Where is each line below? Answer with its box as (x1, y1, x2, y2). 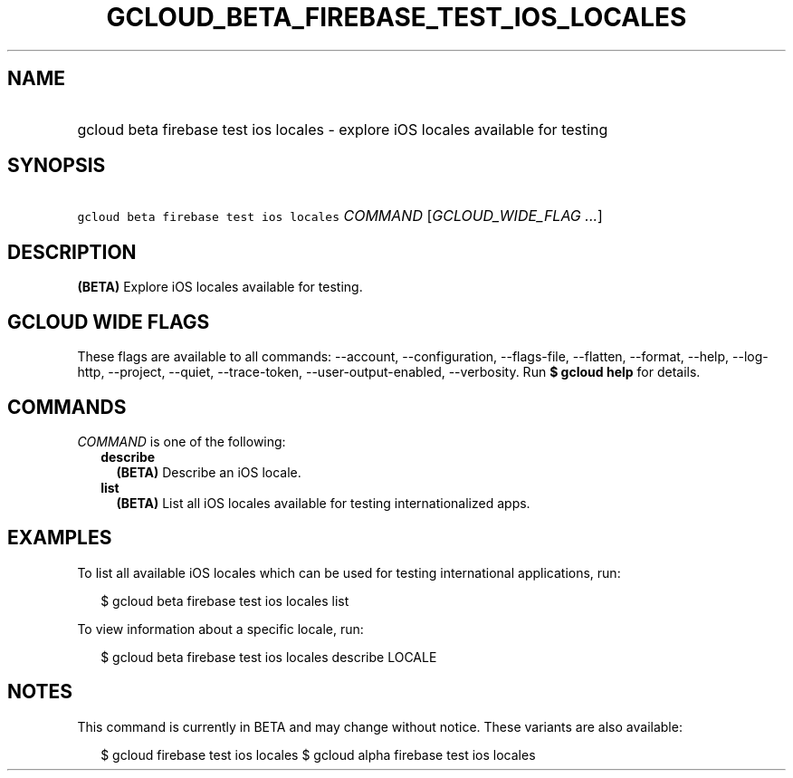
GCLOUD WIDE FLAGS (7, 310, 210, 333)
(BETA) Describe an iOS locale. (116, 464, 301, 480)
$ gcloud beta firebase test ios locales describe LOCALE (100, 648, 437, 665)
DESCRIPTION (7, 240, 137, 264)
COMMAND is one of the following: (77, 433, 286, 449)
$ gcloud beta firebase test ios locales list (100, 592, 349, 609)
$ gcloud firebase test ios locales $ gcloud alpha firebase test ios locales (100, 746, 536, 763)
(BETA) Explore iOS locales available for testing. (77, 279, 363, 295)
